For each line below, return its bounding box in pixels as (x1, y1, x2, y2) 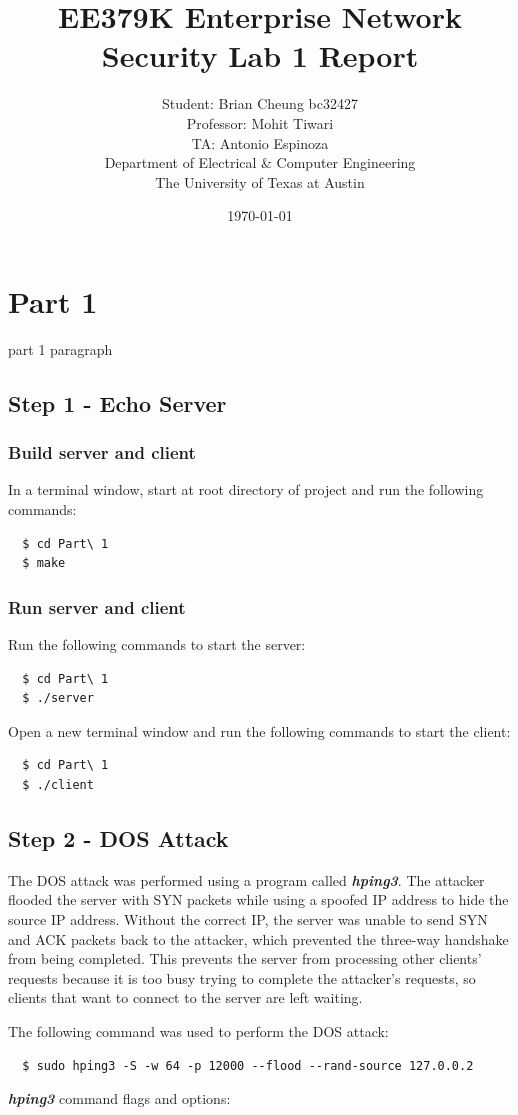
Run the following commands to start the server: (8, 634, 306, 654)
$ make (22, 556, 66, 571)
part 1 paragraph (8, 338, 113, 359)
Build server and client (8, 440, 196, 465)
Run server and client (8, 594, 186, 619)
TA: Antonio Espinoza (191, 132, 329, 153)
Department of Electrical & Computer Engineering (104, 152, 416, 173)
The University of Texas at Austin (155, 171, 365, 192)
